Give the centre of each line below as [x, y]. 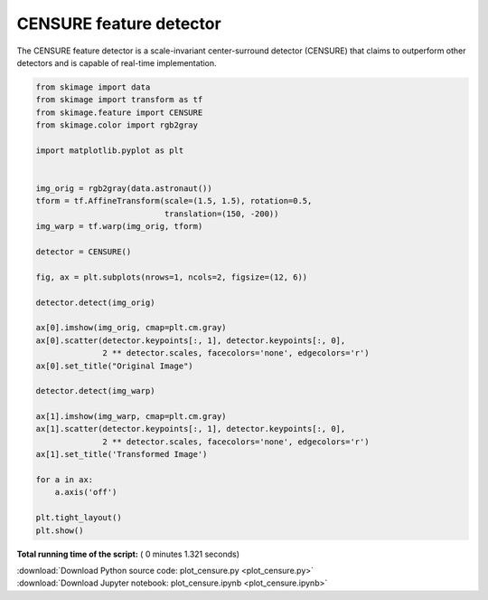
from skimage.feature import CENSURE [119, 112]
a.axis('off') [86, 492]
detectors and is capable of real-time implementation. [117, 62]
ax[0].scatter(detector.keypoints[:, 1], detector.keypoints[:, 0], [191, 340]
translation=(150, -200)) [221, 214]
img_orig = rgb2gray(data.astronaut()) [124, 189]
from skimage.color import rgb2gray [117, 125]
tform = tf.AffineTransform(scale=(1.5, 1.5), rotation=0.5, [174, 201]
